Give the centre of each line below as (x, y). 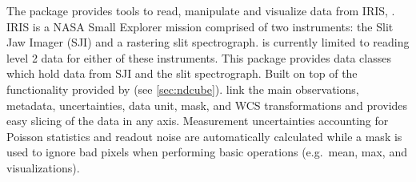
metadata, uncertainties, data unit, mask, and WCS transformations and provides (207, 105)
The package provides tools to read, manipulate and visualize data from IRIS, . (201, 10)
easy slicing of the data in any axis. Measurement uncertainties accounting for (198, 121)
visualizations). (43, 167)
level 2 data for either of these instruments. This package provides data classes (199, 57)
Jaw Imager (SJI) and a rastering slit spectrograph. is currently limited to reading (208, 42)
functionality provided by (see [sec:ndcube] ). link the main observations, (183, 89)
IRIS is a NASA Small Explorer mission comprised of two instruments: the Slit (200, 26)
